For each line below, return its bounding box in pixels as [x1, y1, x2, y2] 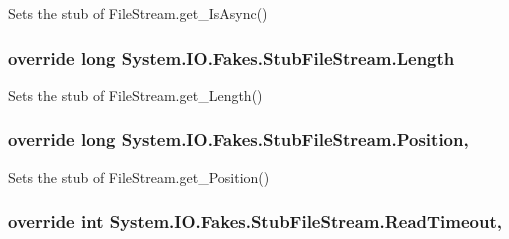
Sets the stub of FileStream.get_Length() [8, 84, 263, 105]
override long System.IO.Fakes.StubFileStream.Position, [8, 127, 469, 152]
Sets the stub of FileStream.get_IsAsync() [8, 3, 268, 23]
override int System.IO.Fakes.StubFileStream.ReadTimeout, [8, 209, 503, 234]
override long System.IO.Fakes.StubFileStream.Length [8, 45, 455, 70]
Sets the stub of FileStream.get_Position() [8, 166, 270, 187]
